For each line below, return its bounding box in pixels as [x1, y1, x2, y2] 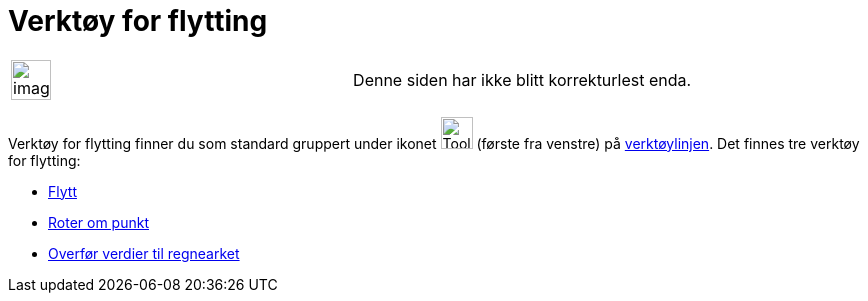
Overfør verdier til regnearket [48, 244, 240, 262]
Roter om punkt [48, 213, 149, 231]
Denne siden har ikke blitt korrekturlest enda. [353, 69, 692, 90]
